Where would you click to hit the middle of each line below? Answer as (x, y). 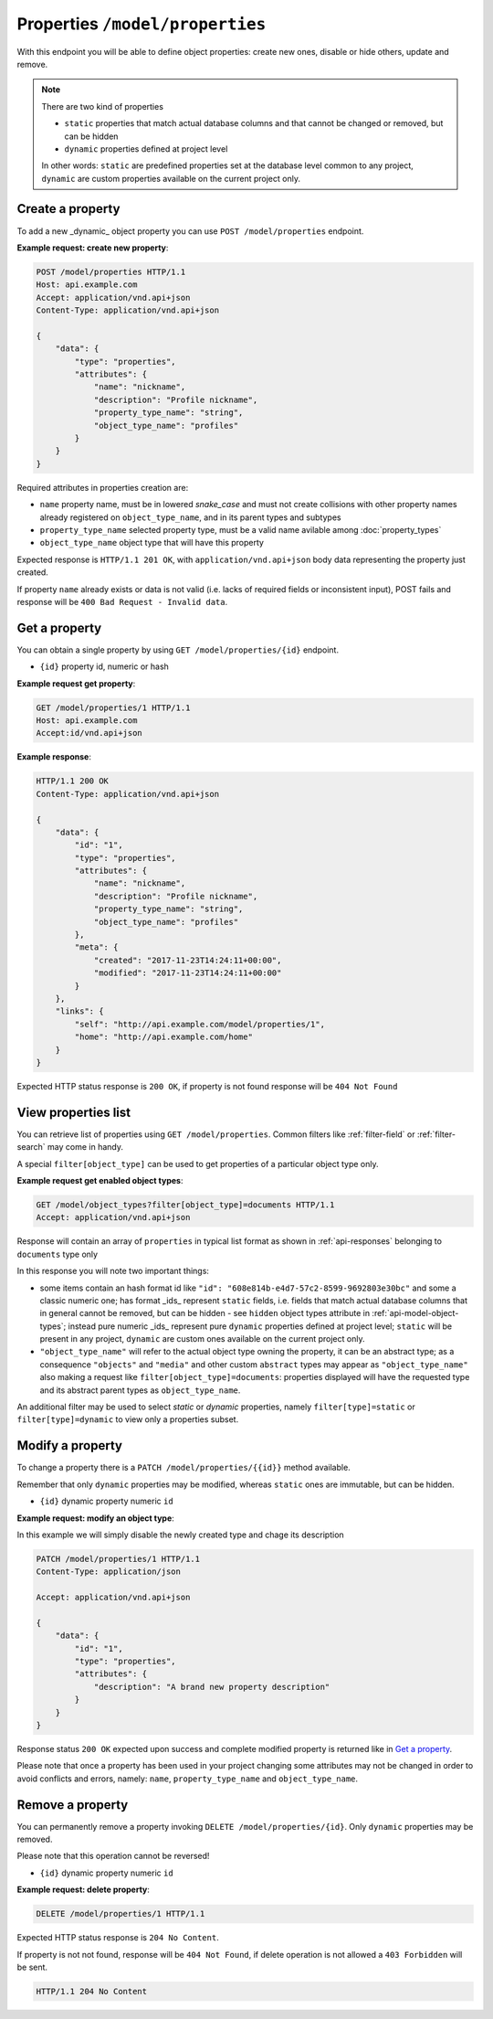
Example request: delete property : (84, 1890)
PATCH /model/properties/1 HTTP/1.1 (118, 1559)
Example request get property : (76, 683)
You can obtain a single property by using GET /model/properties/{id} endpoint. (178, 650)
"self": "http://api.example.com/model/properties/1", (200, 1024)
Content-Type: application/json (109, 1572)
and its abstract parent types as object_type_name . (140, 1390)
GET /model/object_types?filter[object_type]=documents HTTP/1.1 (185, 1205)
